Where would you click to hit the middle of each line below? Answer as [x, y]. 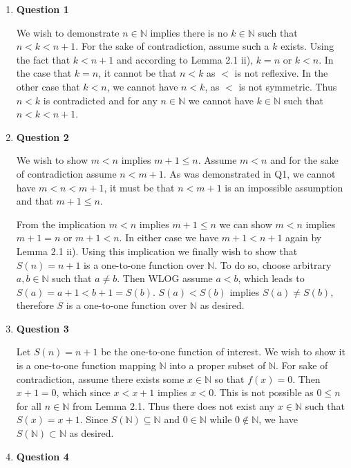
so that [229, 378]
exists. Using [307, 46]
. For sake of [302, 365]
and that [35, 201]
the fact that [43, 59]
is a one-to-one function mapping [86, 365]
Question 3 [42, 328]
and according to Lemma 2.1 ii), [185, 59]
